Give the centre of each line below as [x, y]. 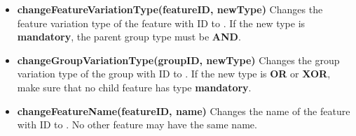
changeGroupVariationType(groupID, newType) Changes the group [178, 60]
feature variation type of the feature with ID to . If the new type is [161, 23]
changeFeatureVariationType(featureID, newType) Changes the [170, 9]
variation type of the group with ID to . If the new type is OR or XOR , [174, 74]
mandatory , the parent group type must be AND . [129, 37]
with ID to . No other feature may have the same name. [137, 124]
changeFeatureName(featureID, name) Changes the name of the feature [184, 111]
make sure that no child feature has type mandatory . [134, 87]
